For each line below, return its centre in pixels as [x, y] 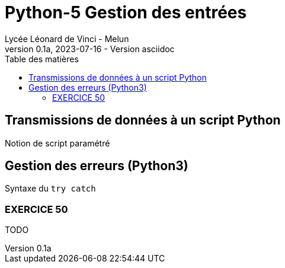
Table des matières [42, 59]
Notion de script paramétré [57, 143]
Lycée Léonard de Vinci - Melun [67, 39]
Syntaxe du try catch [50, 189]
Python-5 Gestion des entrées [126, 12]
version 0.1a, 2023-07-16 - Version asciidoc [90, 49]
